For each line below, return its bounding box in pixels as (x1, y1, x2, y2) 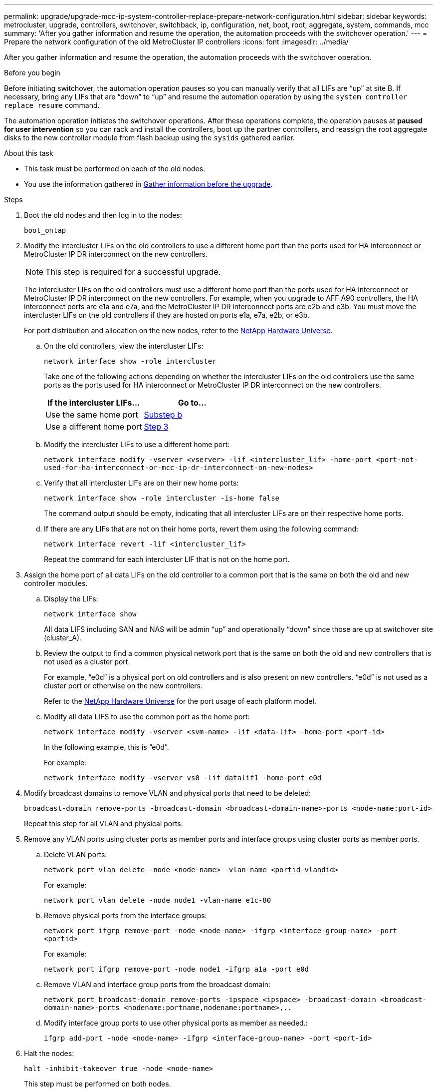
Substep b (144, 410, 182, 420)
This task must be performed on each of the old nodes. (24, 164, 206, 173)
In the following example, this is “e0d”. (44, 743, 169, 751)
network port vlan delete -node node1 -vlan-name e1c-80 (44, 896, 271, 904)
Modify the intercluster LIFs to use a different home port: (44, 440, 230, 449)
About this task (4, 149, 53, 157)
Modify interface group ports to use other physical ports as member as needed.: (44, 1019, 308, 1027)
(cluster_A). (44, 633, 82, 642)
